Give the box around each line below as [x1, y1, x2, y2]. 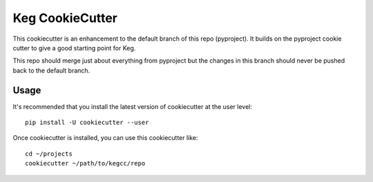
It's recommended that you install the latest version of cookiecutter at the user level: [12, 102, 252, 110]
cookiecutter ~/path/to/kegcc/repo [25, 159, 146, 168]
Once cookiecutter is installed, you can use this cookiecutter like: [12, 134, 198, 142]
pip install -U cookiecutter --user [25, 119, 149, 127]
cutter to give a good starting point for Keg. [12, 43, 136, 52]
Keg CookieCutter [12, 10, 117, 26]
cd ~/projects [25, 150, 73, 158]
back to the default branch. [12, 66, 90, 74]
